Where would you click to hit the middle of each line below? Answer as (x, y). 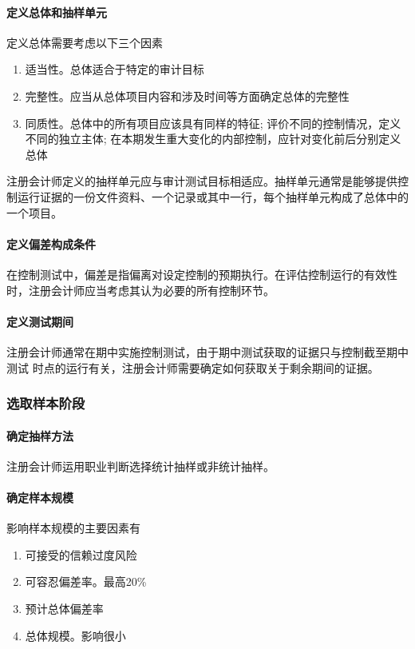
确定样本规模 (40, 497)
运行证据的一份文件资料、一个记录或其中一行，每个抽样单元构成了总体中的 (213, 196)
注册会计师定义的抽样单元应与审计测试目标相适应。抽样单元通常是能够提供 (202, 181)
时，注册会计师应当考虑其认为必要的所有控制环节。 (140, 290)
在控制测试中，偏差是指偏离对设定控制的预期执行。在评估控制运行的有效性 (202, 274)
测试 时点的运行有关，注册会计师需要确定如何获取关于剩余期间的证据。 (193, 367)
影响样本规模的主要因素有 (73, 528)
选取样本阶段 (46, 403)
